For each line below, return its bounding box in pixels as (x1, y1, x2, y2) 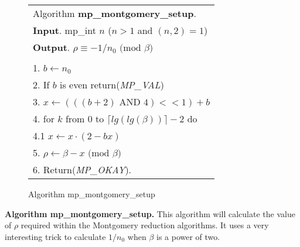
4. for (33, 112, 54, 125)
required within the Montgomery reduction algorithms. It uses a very (21, 219, 269, 231)
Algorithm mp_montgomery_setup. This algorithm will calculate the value (5, 207, 295, 219)
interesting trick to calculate (5, 230, 106, 242)
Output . (33, 40, 70, 54)
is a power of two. (156, 230, 220, 242)
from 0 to (65, 112, 104, 125)
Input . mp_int (33, 23, 96, 37)
